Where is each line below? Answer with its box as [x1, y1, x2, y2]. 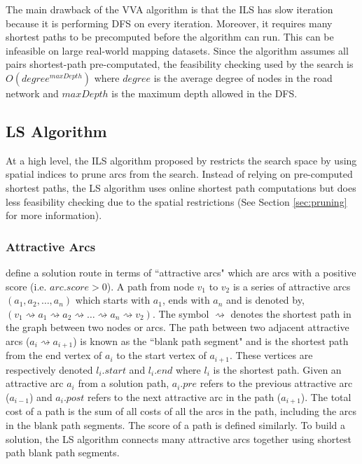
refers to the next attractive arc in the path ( [87, 390, 281, 405]
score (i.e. [6, 279, 47, 293]
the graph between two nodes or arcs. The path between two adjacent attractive [6, 320, 349, 335]
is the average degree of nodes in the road [153, 70, 333, 85]
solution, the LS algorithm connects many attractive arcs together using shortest [6, 431, 351, 446]
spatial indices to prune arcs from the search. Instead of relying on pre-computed [6, 167, 353, 181]
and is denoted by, [226, 293, 305, 307]
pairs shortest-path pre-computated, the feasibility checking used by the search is [6, 57, 354, 71]
